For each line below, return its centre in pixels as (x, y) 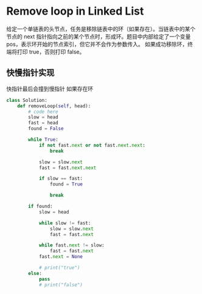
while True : (44, 140)
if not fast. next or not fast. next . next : (92, 145)
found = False (46, 129)
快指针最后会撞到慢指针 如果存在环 (50, 88)
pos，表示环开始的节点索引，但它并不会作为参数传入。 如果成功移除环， (97, 44)
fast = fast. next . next (68, 168)
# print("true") (59, 268)
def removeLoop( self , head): (54, 106)
